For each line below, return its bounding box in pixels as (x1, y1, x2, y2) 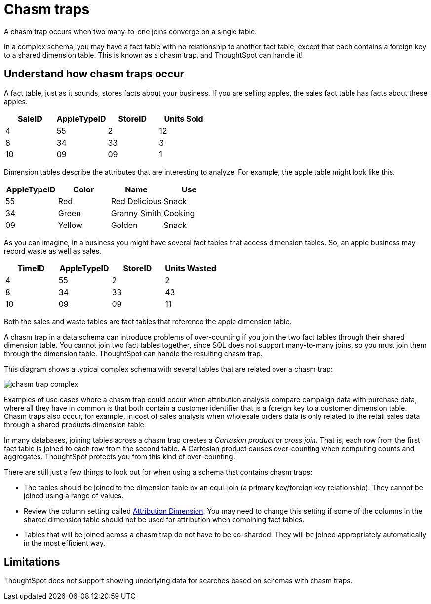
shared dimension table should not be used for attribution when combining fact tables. (24, 515, 305, 524)
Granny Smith (111, 208, 161, 218)
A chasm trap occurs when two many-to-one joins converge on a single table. (4, 27, 257, 36)
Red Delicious (111, 196, 162, 206)
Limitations (4, 556, 60, 568)
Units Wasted (165, 263, 216, 273)
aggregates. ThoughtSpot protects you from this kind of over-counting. (4, 452, 235, 461)
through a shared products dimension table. (4, 420, 146, 429)
